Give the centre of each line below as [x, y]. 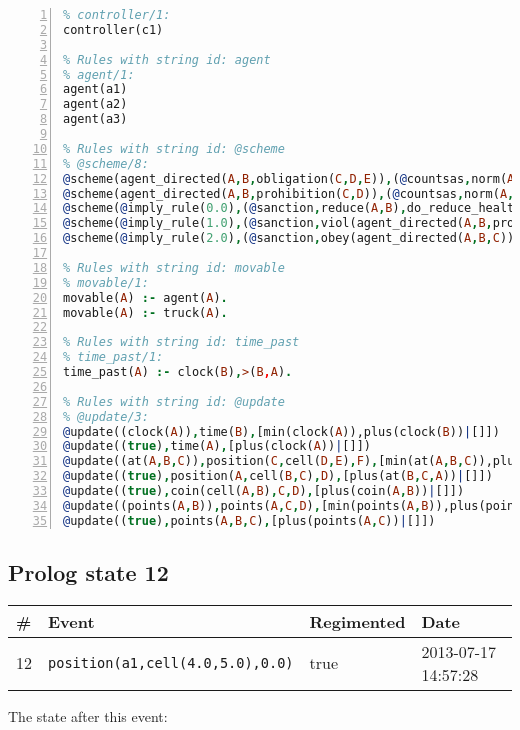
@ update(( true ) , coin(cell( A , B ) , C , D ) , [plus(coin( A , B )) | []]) [264, 491]
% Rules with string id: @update [174, 401]
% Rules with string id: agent [167, 59]
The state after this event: [88, 715]
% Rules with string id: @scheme [174, 148]
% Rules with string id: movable [174, 267]
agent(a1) [95, 89]
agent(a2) [95, 104]
